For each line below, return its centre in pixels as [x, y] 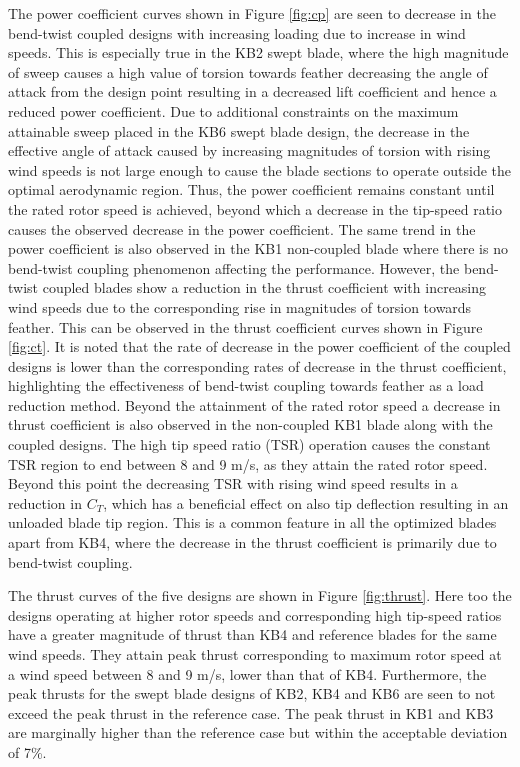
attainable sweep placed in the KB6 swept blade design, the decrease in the [239, 130]
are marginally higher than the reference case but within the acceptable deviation [258, 732]
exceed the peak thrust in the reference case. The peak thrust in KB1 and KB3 [251, 712]
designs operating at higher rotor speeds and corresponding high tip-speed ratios [255, 614]
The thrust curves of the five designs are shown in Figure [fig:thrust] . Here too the [260, 595]
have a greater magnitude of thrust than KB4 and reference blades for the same [252, 634]
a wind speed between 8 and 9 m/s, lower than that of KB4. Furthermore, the [247, 673]
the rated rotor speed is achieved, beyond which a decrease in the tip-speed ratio [255, 208]
